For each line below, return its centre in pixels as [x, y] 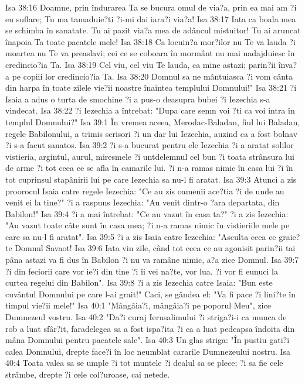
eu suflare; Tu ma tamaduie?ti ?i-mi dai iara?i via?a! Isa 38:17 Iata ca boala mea [151, 18]
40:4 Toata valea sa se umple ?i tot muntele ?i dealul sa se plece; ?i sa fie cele [144, 363]
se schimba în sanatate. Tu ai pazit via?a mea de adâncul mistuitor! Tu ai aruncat [153, 30]
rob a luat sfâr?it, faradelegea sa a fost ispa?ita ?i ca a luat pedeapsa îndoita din [150, 328]
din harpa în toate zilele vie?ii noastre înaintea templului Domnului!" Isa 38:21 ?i [151, 88]
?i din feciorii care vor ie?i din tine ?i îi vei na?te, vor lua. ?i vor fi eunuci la [142, 271]
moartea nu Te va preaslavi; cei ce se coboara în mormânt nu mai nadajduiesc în [150, 53]
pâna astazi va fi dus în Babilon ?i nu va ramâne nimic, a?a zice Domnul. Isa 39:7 [152, 260]
